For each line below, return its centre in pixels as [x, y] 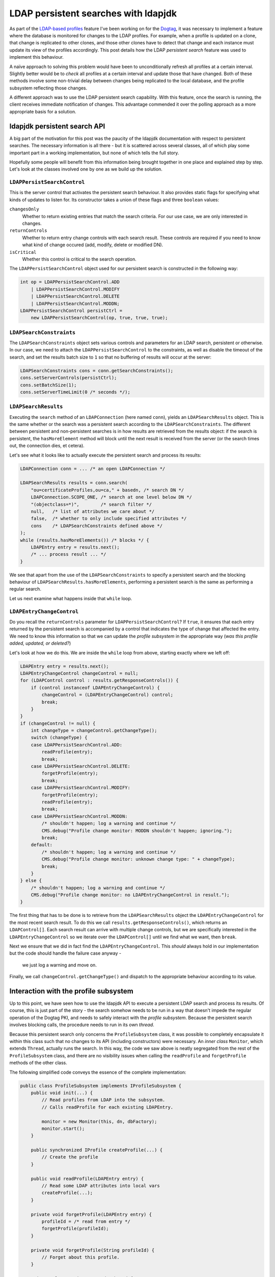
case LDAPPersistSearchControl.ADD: [76, 745]
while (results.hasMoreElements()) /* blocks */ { [85, 540]
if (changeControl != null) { [58, 723]
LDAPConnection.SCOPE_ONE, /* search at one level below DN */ [112, 497]
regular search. [25, 589]
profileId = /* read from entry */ [86, 1222]
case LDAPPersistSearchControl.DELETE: [81, 766]
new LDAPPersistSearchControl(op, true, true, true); [99, 318]
